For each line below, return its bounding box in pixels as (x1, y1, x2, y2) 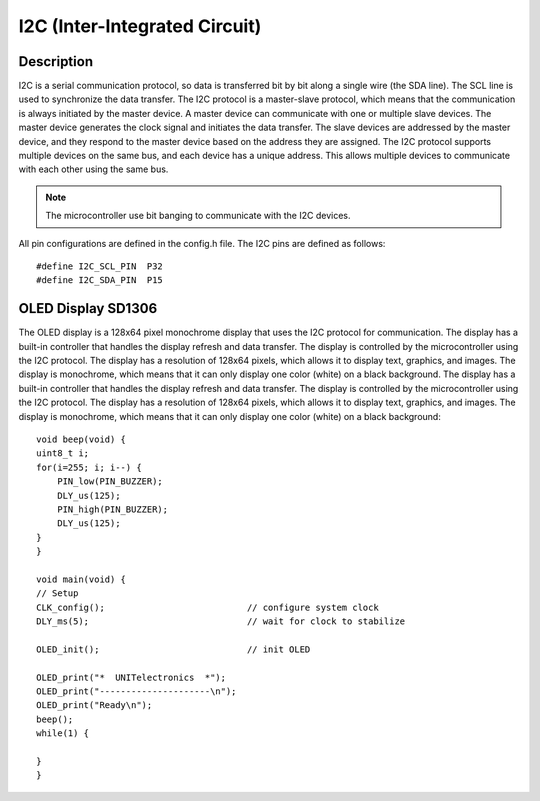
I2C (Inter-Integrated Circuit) (18, 15, 262, 37)
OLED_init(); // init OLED (36, 643, 311, 655)
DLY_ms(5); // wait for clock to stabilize (36, 616, 406, 627)
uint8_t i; (36, 448, 90, 459)
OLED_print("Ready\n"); (36, 700, 153, 711)
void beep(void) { (36, 434, 127, 445)
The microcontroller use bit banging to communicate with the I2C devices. (45, 210, 351, 222)
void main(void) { (36, 573, 127, 585)
